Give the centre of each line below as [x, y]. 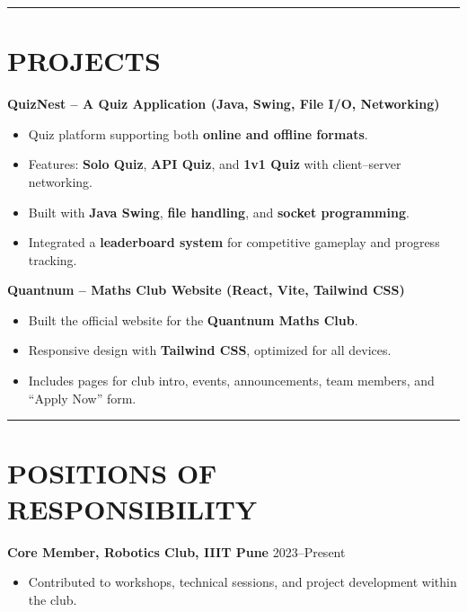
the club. [53, 599]
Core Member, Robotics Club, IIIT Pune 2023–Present [176, 551]
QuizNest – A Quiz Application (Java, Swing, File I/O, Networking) [224, 104]
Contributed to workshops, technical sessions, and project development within [242, 582]
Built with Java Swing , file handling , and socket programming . [219, 212]
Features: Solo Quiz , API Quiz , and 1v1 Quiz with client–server [215, 164]
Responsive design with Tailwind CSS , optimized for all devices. [210, 350]
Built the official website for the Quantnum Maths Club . [193, 319]
